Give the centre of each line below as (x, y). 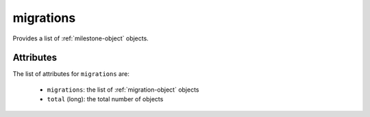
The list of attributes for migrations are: (71, 74)
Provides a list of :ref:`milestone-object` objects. (81, 38)
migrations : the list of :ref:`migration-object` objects (123, 90)
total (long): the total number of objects (105, 99)
